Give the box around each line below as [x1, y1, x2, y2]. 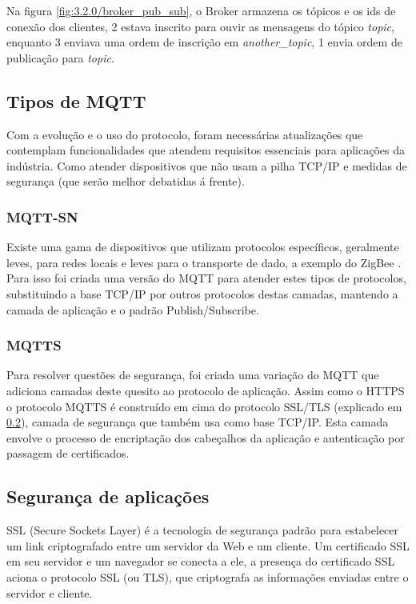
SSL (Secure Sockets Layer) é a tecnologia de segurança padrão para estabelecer [6, 522, 399, 538]
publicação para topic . [6, 49, 114, 66]
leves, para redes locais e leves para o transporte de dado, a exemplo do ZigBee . [6, 254, 402, 270]
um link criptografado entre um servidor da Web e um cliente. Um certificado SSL [6, 537, 410, 554]
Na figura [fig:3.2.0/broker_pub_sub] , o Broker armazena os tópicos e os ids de [6, 2, 396, 18]
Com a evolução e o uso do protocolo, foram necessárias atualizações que [6, 126, 363, 142]
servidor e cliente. [6, 584, 93, 601]
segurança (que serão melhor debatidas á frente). [6, 173, 245, 190]
